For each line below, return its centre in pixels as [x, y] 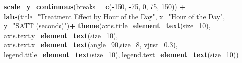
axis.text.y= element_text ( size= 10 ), [61, 35]
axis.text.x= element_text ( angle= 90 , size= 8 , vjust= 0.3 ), [91, 45]
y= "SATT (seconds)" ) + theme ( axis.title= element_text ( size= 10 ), [107, 26]
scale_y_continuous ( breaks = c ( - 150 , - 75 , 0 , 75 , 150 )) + [95, 6]
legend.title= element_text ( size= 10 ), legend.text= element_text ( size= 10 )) [121, 54]
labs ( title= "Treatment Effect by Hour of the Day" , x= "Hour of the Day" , [115, 16]
